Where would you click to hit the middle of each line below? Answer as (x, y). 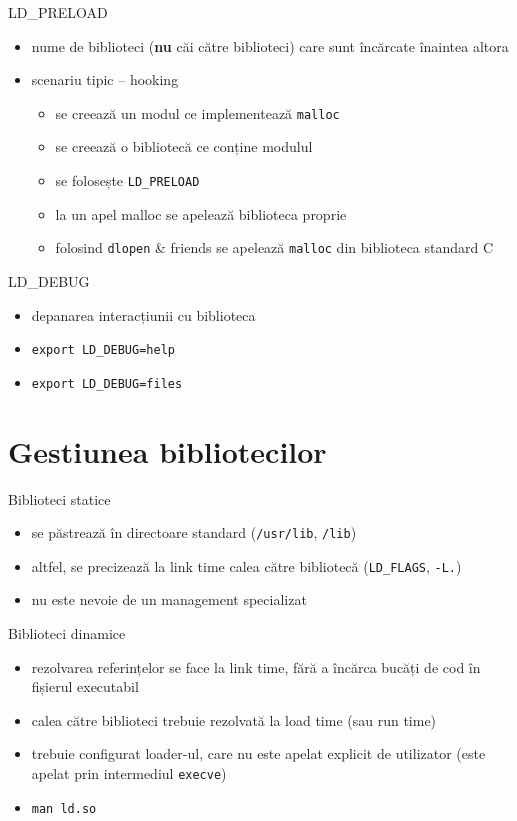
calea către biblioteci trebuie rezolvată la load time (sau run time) (234, 719)
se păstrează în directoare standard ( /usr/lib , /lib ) (194, 532)
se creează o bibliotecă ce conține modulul (184, 146)
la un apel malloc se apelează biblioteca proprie (201, 213)
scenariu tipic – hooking (105, 79)
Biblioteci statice (59, 498)
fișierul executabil (85, 686)
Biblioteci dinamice (67, 633)
